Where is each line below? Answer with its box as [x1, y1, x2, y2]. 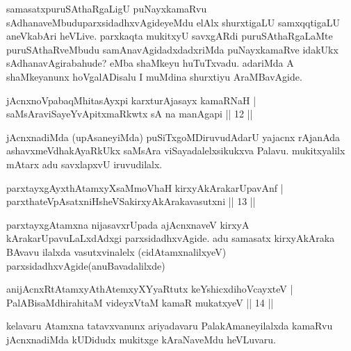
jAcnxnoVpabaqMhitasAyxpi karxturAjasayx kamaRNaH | [6, 92, 256, 107]
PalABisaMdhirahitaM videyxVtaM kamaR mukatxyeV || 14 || [6, 295, 274, 309]
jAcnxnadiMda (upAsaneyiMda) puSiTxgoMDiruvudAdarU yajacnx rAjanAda [6, 129, 341, 144]
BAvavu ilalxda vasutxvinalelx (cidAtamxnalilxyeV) [6, 244, 227, 259]
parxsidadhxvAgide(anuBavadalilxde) [6, 258, 165, 272]
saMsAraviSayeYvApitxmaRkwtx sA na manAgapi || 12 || [6, 106, 253, 121]
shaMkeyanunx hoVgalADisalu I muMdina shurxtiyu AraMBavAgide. [6, 69, 302, 83]
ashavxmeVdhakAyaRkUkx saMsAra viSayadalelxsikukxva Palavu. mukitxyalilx [6, 143, 345, 158]
